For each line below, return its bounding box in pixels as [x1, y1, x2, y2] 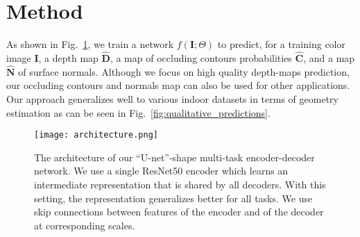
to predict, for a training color [217, 37, 345, 51]
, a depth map [38, 50, 98, 65]
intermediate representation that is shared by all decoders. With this [34, 177, 326, 191]
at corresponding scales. [34, 218, 135, 232]
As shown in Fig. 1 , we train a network [6, 37, 174, 51]
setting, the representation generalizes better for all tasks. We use [34, 190, 313, 205]
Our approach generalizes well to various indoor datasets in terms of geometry [6, 91, 338, 106]
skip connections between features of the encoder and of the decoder [34, 204, 324, 219]
